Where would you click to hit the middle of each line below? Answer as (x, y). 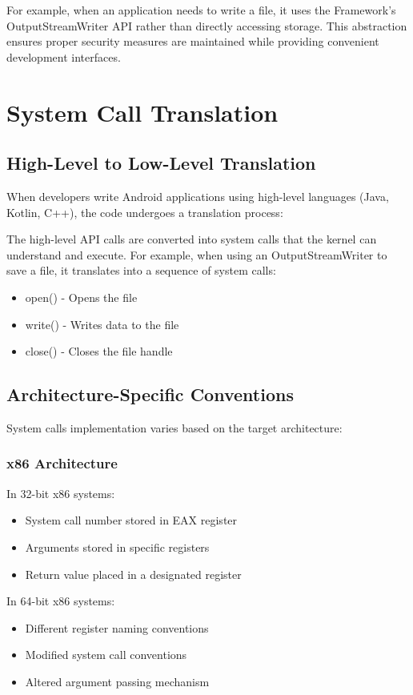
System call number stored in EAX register (131, 520)
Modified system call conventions (106, 655)
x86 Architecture (62, 463)
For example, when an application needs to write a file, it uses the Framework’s (201, 10)
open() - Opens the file (81, 297)
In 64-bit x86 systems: (61, 601)
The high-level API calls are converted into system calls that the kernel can (192, 239)
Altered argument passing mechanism (117, 681)
